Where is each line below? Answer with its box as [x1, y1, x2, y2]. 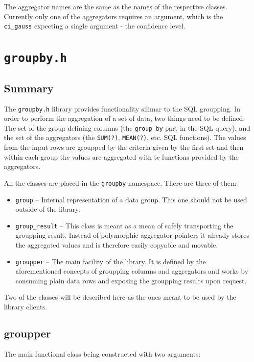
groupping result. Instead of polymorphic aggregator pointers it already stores [15, 230, 249, 240]
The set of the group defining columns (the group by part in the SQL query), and [4, 122, 251, 133]
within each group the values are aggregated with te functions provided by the [4, 151, 239, 162]
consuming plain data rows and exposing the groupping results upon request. [15, 275, 247, 285]
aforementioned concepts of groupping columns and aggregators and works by [15, 266, 249, 276]
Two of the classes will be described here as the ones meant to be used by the [4, 292, 236, 302]
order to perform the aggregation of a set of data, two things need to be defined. [4, 113, 245, 123]
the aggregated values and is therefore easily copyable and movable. [15, 240, 218, 250]
